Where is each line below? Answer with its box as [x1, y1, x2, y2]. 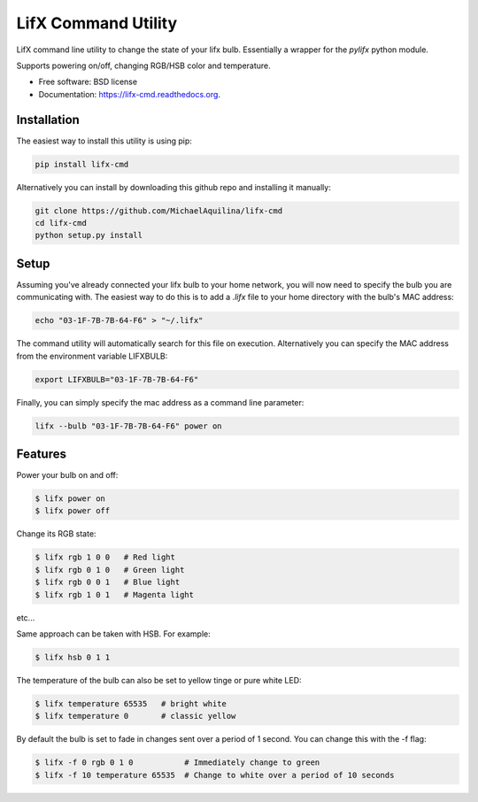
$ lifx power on [35, 494, 106, 504]
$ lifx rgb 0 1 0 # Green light [35, 565, 185, 575]
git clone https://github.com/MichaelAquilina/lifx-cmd [35, 205, 283, 216]
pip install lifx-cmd [35, 159, 129, 169]
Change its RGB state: [16, 528, 96, 539]
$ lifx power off [35, 505, 111, 516]
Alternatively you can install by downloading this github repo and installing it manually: [16, 181, 331, 192]
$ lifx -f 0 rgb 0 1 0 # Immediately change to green [35, 758, 320, 767]
